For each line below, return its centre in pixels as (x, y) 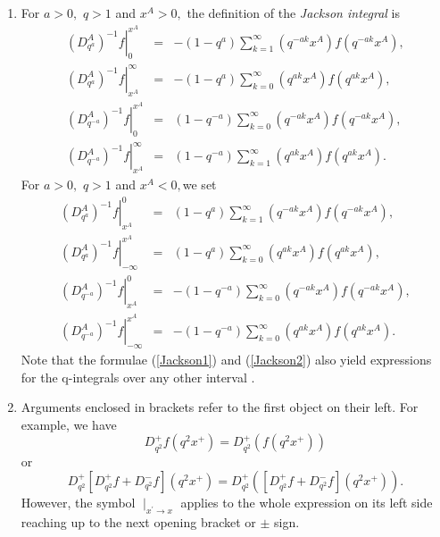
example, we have (69, 424)
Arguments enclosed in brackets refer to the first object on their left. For (220, 407)
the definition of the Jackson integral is (293, 13)
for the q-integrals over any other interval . (138, 377)
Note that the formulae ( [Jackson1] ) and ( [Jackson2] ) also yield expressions (226, 359)
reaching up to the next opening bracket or (138, 522)
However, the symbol (78, 503)
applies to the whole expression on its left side (307, 503)
